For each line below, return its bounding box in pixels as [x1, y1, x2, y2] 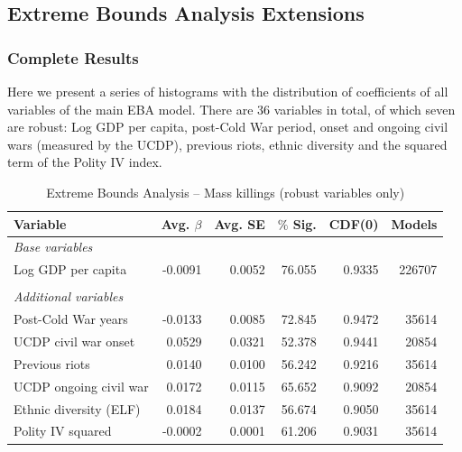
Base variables [14, 237, 93, 256]
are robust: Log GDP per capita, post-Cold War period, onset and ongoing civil [7, 117, 448, 136]
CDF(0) [328, 214, 379, 233]
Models [391, 214, 438, 233]
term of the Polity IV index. [7, 152, 162, 171]
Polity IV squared [14, 421, 112, 440]
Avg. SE [214, 214, 265, 233]
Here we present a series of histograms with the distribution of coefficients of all [7, 82, 448, 100]
